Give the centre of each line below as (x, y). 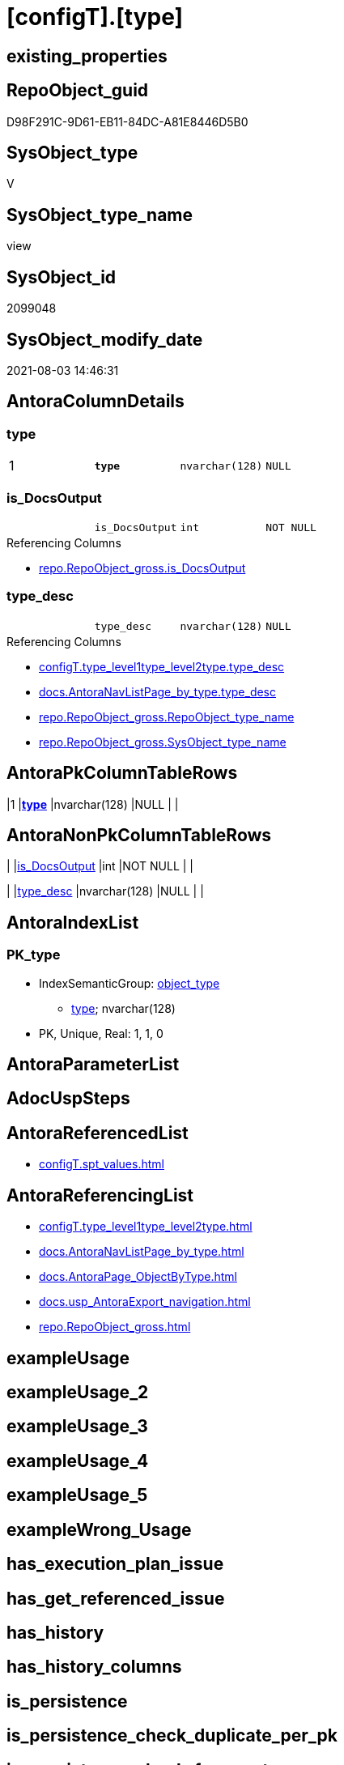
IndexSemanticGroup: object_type (130, 983)
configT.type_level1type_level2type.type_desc (162, 666)
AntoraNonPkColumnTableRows (139, 835)
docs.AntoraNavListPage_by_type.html (142, 1252)
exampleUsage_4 (78, 1461)
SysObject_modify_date (105, 339)
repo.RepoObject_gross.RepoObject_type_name (167, 717)
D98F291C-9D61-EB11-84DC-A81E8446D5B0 (127, 121)
